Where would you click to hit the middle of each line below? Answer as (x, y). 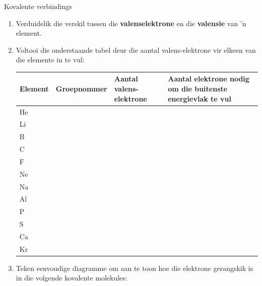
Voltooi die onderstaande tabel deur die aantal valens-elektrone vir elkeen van (136, 50)
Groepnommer (81, 89)
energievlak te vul (200, 98)
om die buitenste (198, 89)
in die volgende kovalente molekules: (72, 278)
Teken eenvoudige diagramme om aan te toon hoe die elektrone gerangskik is (135, 268)
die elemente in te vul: (50, 60)
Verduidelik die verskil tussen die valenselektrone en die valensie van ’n (131, 23)
